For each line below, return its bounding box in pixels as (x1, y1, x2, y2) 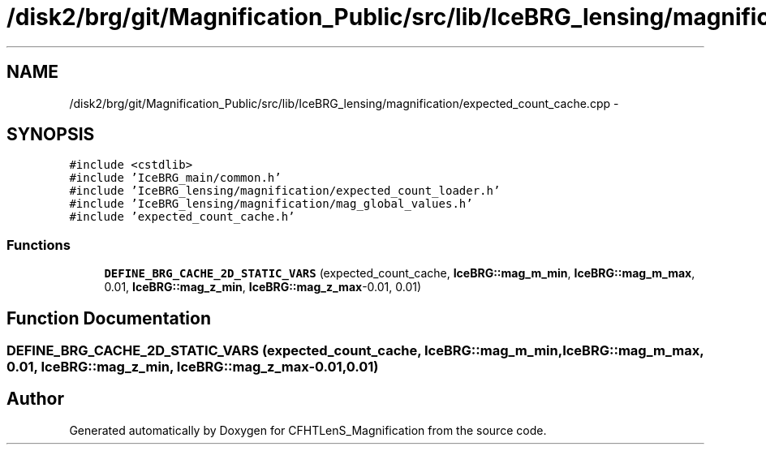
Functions (6, 236, 71, 253)
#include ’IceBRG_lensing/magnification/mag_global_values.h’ (69, 197, 473, 211)
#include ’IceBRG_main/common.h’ (69, 171, 282, 185)
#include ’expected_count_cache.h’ (69, 210, 295, 224)
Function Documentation (6, 307, 211, 329)
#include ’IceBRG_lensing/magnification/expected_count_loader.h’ (69, 184, 501, 198)
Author (6, 389, 64, 410)
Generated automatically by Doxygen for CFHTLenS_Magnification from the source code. (69, 423, 547, 437)
